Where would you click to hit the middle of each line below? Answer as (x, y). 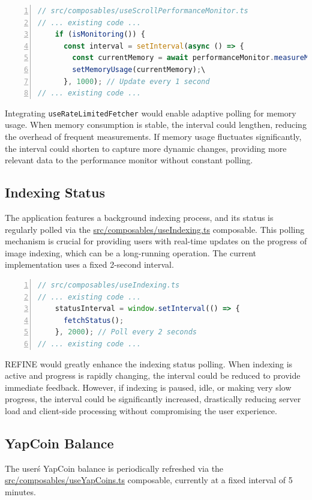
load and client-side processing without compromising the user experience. (141, 410)
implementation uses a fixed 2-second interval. (89, 264)
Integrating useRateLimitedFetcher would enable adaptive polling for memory (151, 113)
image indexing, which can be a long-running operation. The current (131, 252)
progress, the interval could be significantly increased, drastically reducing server (153, 399)
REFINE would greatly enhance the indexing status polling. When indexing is (149, 363)
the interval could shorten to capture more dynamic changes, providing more (146, 148)
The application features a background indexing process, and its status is (139, 217)
